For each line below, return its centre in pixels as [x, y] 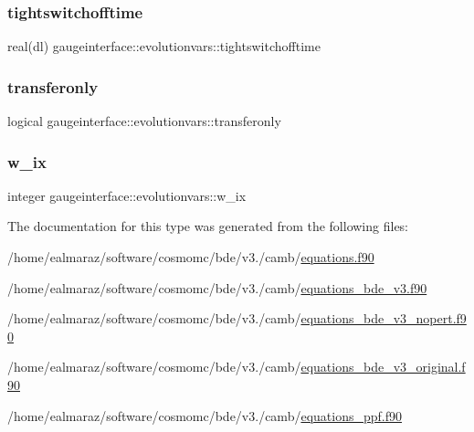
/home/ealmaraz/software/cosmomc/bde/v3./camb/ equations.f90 [191, 257]
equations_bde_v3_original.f [383, 367]
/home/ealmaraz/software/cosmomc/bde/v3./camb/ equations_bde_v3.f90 [217, 287]
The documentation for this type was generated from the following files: [208, 226]
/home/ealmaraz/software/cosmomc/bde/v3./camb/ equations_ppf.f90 [205, 415]
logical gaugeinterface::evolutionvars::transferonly [144, 121]
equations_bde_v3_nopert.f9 [384, 318]
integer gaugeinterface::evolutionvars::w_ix [127, 195]
